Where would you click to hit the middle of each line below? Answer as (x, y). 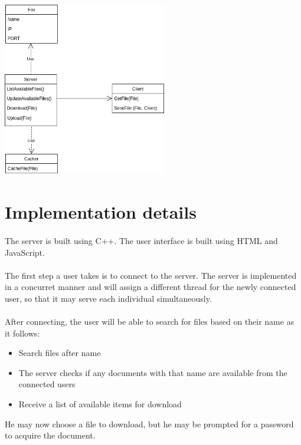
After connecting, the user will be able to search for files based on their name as (150, 322)
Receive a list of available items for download (100, 404)
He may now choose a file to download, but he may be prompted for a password (149, 423)
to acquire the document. (50, 435)
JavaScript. (25, 252)
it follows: (22, 333)
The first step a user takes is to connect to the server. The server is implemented (151, 275)
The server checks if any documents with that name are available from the (153, 372)
